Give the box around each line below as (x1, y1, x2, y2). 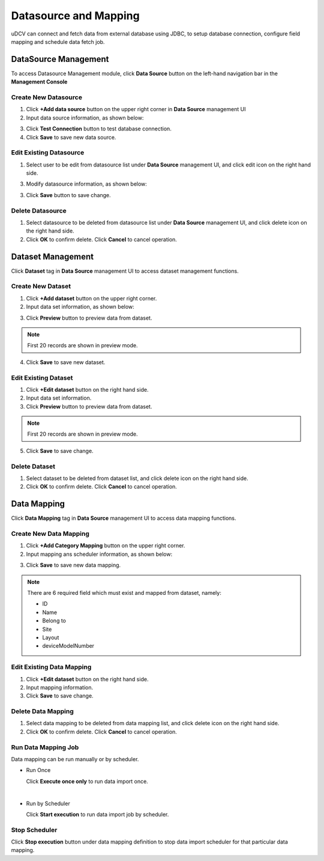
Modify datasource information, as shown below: (26, 180, 147, 187)
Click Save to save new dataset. (26, 358, 106, 366)
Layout (42, 634, 59, 641)
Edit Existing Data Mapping (11, 663, 92, 671)
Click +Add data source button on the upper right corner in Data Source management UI (26, 106, 246, 113)
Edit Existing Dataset (11, 373, 73, 382)
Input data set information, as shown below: (26, 303, 134, 311)
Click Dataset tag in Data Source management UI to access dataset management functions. (11, 267, 239, 275)
